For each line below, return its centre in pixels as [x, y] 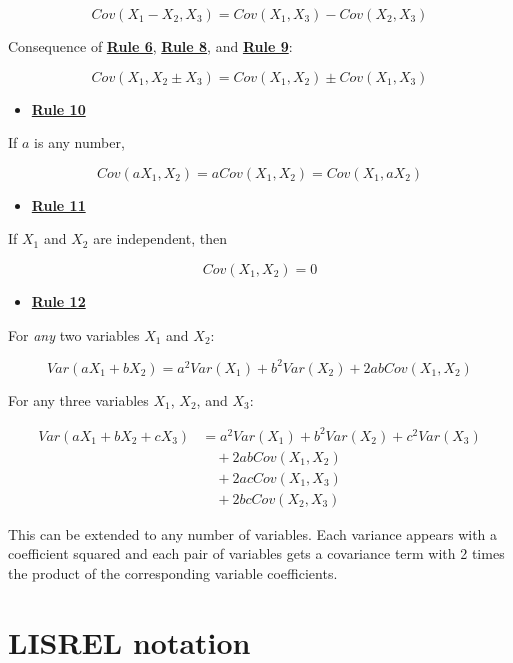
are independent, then [160, 238]
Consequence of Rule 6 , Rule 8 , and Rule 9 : [150, 46]
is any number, [79, 142]
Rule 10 [58, 108]
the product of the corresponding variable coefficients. [173, 573]
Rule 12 [58, 300]
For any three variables [78, 399]
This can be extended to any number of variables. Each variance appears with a [253, 533]
